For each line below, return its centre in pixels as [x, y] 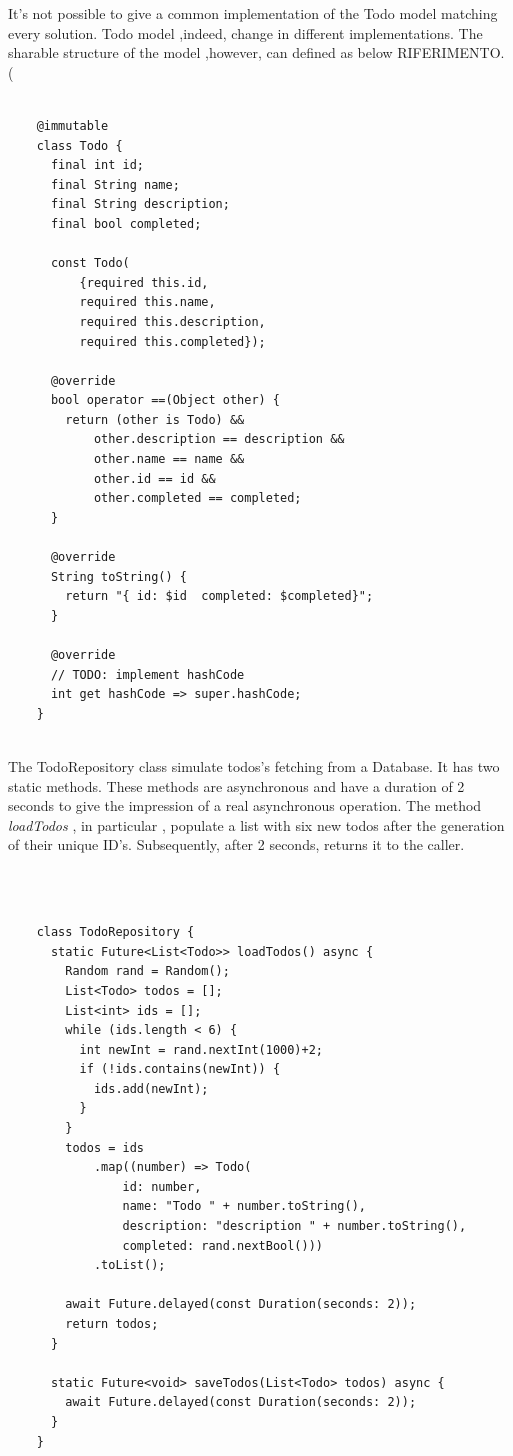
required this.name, [147, 302]
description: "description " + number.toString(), [294, 1226]
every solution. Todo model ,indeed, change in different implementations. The [245, 32]
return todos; [112, 1324]
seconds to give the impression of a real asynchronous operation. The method [245, 805]
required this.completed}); [172, 341]
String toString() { [118, 576]
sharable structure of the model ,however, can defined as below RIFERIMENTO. [256, 52]
